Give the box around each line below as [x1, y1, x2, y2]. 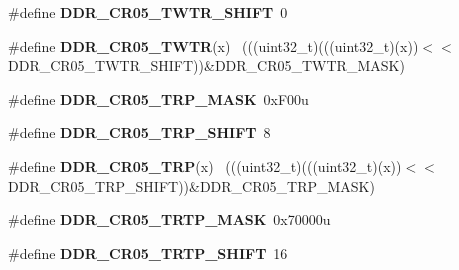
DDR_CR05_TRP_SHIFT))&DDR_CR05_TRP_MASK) [8, 175, 375, 196]
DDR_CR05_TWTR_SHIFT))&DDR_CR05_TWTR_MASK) [8, 55, 405, 76]
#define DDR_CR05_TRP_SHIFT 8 [8, 122, 271, 143]
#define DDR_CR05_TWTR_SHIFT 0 [8, 2, 288, 22]
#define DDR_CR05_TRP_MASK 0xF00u [8, 88, 309, 109]
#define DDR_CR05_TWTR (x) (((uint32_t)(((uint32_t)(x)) [8, 35, 419, 56]
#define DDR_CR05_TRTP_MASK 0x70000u [8, 209, 331, 230]
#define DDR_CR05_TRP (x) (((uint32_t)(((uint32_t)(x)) [8, 155, 402, 176]
